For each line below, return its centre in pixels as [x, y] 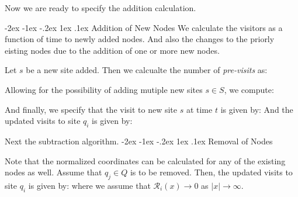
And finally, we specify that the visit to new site [91, 109]
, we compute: [249, 89]
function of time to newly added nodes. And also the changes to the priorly [140, 39]
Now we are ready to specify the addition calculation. [101, 8]
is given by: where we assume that [89, 185]
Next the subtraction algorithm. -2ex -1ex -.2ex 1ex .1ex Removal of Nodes [139, 141]
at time [199, 109]
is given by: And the [257, 109]
